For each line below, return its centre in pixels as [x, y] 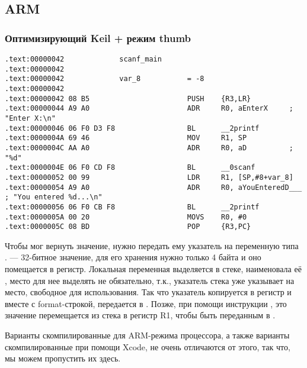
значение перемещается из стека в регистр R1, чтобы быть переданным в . [140, 315]
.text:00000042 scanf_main [83, 59]
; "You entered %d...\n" [54, 197]
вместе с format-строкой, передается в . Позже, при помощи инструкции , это [146, 303]
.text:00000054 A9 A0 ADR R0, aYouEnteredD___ [153, 187]
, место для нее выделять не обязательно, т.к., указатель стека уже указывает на [150, 280]
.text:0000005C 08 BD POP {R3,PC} [128, 227]
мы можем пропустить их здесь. [63, 358]
